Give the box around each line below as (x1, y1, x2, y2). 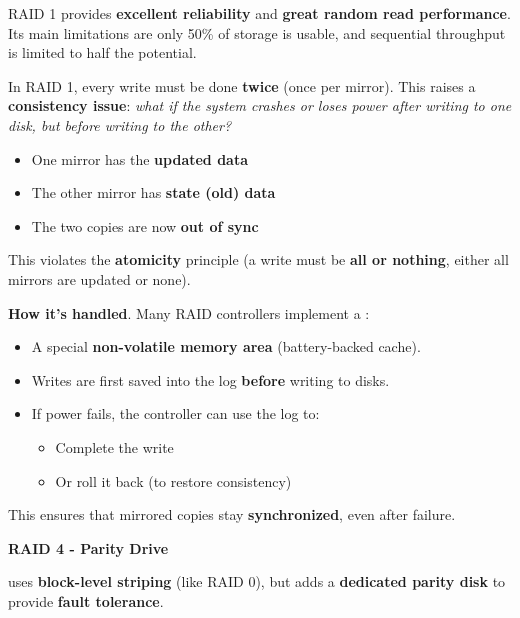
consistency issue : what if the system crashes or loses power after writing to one (8, 95, 512, 116)
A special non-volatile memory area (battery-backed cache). (31, 336, 421, 357)
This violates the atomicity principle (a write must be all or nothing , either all (8, 249, 509, 270)
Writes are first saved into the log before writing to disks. (31, 369, 390, 390)
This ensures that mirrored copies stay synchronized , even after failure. (8, 504, 456, 525)
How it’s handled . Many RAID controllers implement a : (8, 302, 370, 323)
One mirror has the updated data (31, 148, 249, 169)
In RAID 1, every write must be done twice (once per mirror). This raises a (8, 75, 476, 96)
